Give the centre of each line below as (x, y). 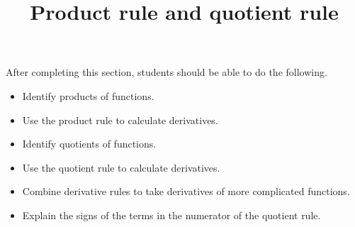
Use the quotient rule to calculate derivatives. (121, 167)
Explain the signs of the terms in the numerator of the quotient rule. (171, 215)
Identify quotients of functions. (89, 144)
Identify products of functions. (88, 95)
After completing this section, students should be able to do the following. (167, 72)
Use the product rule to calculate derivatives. (120, 120)
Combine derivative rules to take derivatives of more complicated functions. (186, 191)
